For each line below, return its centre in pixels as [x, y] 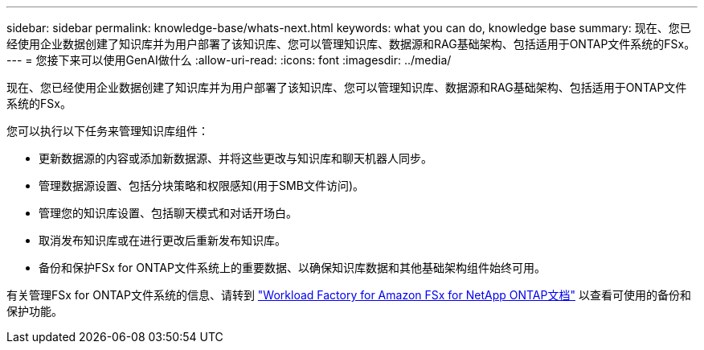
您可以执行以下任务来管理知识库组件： [108, 131]
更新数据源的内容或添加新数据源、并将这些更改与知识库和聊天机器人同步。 [235, 158]
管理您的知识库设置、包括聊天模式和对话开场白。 [168, 213]
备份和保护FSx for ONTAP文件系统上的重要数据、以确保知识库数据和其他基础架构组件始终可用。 [292, 268]
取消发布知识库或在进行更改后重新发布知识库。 [162, 240]
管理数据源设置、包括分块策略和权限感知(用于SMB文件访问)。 [202, 185]
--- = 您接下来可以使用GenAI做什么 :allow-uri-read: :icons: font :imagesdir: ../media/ [229, 60]
